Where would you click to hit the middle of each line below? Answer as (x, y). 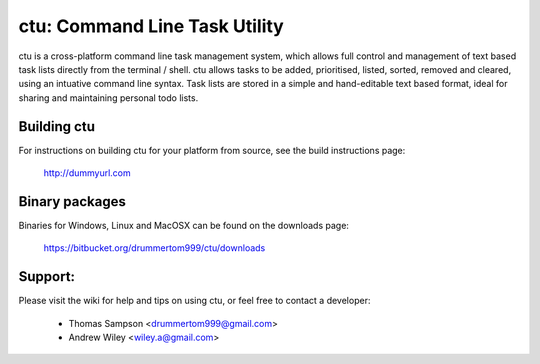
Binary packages (72, 201)
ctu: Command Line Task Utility (151, 26)
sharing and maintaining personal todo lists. (108, 97)
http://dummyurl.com (87, 173)
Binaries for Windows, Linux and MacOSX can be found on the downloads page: (184, 225)
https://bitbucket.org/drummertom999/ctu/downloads (154, 248)
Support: (46, 276)
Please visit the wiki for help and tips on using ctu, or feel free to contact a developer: (194, 301)
